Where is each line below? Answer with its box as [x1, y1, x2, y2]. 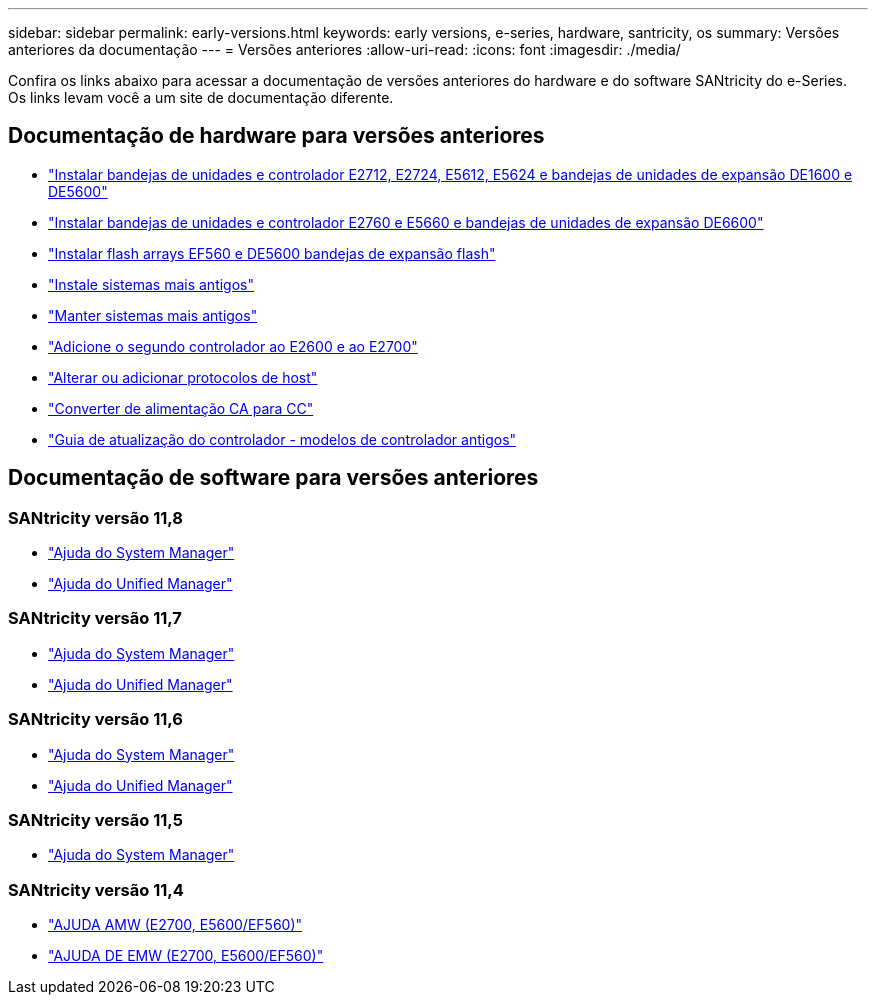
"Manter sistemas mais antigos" [48, 306, 258, 324]
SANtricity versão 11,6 [8, 709, 183, 730]
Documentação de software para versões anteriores [8, 465, 539, 491]
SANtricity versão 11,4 [8, 879, 184, 900]
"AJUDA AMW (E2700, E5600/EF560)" [48, 916, 303, 934]
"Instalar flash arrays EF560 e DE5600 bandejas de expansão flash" [48, 244, 496, 262]
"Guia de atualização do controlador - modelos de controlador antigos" [48, 430, 517, 448]
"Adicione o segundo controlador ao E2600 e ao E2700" [48, 337, 418, 355]
